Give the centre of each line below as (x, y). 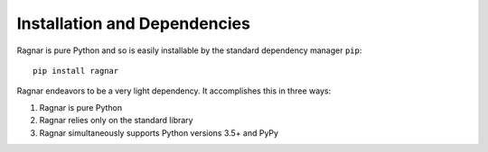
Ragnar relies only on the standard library (116, 121)
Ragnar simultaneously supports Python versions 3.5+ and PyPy (159, 133)
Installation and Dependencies (133, 23)
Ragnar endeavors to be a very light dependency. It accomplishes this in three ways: (174, 91)
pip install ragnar (76, 71)
